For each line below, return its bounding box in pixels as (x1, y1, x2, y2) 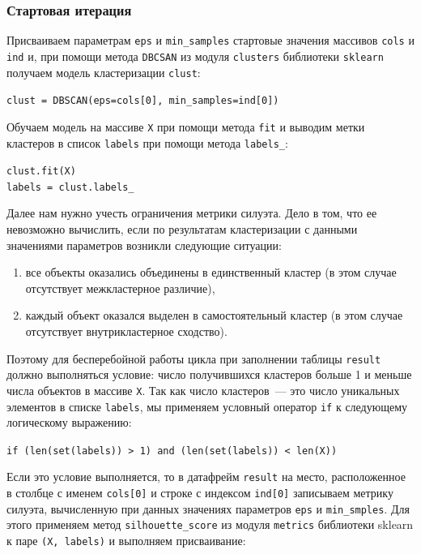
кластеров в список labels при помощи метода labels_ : (6, 134, 288, 151)
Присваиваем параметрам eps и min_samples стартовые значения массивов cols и (6, 32, 415, 49)
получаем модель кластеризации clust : (6, 63, 201, 80)
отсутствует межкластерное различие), (25, 279, 215, 296)
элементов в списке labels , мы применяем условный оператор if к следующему (6, 397, 408, 414)
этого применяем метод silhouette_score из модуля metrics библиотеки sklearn (6, 516, 414, 533)
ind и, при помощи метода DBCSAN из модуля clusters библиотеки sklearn (6, 47, 384, 64)
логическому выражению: (6, 414, 132, 431)
